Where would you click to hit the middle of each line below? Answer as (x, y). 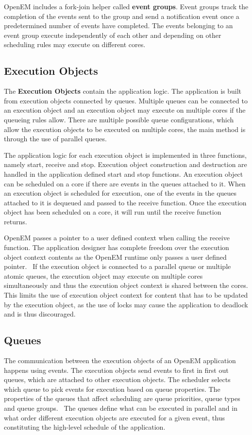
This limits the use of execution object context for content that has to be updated (126, 295)
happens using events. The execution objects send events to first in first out (116, 370)
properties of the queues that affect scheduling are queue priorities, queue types (122, 398)
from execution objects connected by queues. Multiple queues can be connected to (126, 100)
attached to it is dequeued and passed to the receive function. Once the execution (125, 202)
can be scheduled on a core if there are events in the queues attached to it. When (125, 183)
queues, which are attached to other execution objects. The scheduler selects (117, 379)
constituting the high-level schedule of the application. (85, 427)
